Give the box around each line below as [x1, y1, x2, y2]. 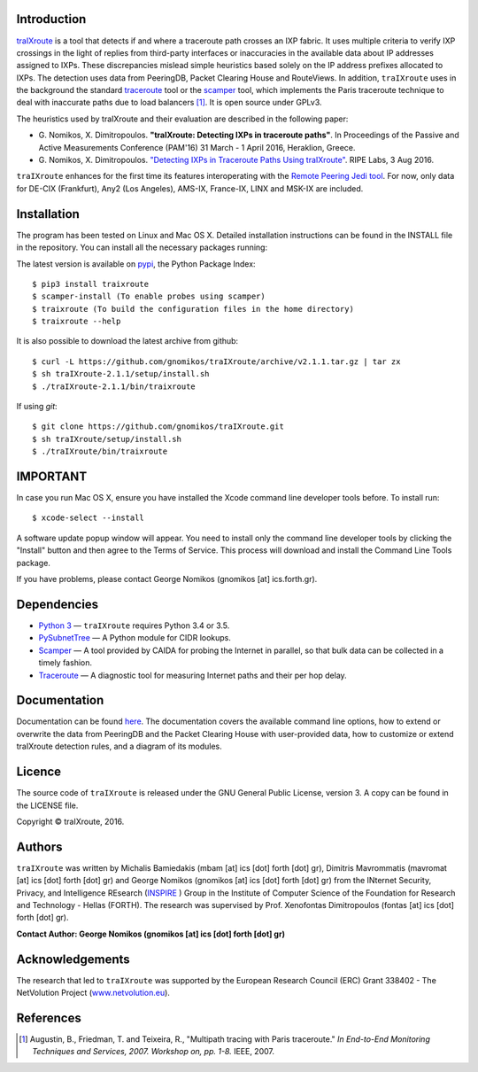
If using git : [16, 401, 58, 412]
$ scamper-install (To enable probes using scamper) [32, 291, 266, 301]
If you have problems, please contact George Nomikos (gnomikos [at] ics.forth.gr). [16, 574, 318, 585]
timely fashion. [38, 657, 93, 668]
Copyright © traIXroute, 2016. [16, 816, 125, 827]
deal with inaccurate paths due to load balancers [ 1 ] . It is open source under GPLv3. [16, 97, 322, 108]
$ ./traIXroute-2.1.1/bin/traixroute [32, 381, 197, 392]
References [16, 1010, 81, 1025]
